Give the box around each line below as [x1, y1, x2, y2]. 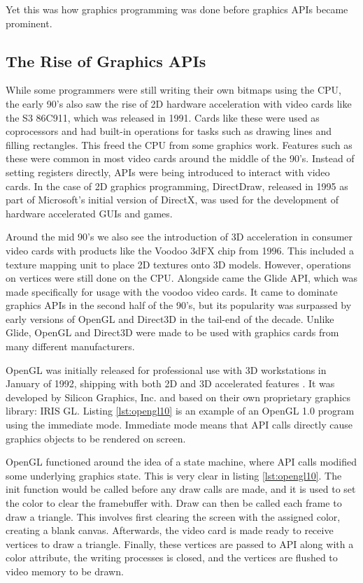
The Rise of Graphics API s [6, 50, 206, 71]
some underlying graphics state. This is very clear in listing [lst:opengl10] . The [6, 468, 342, 482]
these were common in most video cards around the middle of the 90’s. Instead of [6, 151, 355, 166]
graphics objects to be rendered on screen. [6, 431, 186, 445]
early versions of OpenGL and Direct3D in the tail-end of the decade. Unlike [6, 311, 334, 326]
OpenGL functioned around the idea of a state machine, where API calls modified [6, 454, 357, 469]
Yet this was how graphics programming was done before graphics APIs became [6, 2, 348, 16]
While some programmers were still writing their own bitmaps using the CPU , [6, 82, 341, 97]
